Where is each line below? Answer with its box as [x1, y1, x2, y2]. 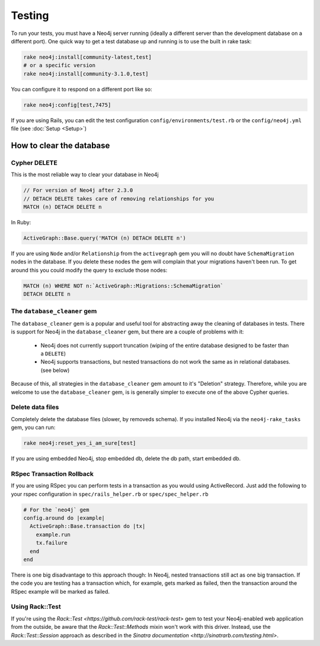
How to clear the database [11, 140, 110, 151]
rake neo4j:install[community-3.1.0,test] [23, 70, 149, 77]
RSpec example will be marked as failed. [11, 588, 110, 595]
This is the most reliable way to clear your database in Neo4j [11, 171, 159, 178]
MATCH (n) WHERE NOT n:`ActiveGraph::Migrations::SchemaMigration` [23, 282, 224, 289]
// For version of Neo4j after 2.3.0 [23, 187, 133, 194]
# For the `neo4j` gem [23, 506, 89, 513]
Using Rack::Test [11, 603, 62, 611]
